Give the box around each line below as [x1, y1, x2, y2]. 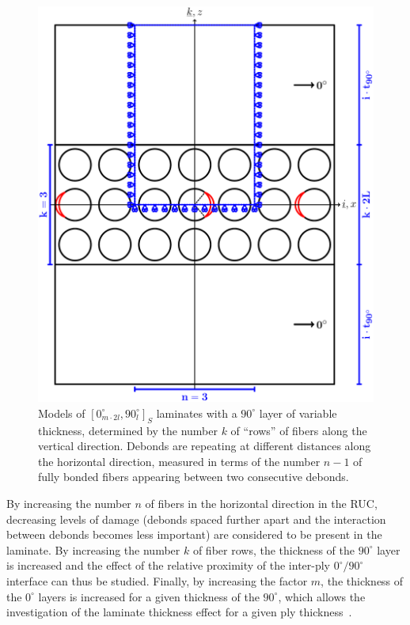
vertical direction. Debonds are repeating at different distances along [38, 437, 371, 454]
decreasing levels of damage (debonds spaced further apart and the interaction [6, 510, 386, 527]
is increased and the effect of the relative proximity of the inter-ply [6, 557, 331, 574]
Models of [38, 404, 85, 421]
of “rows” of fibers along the [230, 422, 367, 438]
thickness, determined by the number [38, 422, 218, 438]
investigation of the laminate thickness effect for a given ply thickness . [6, 604, 352, 620]
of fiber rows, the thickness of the [192, 541, 355, 558]
